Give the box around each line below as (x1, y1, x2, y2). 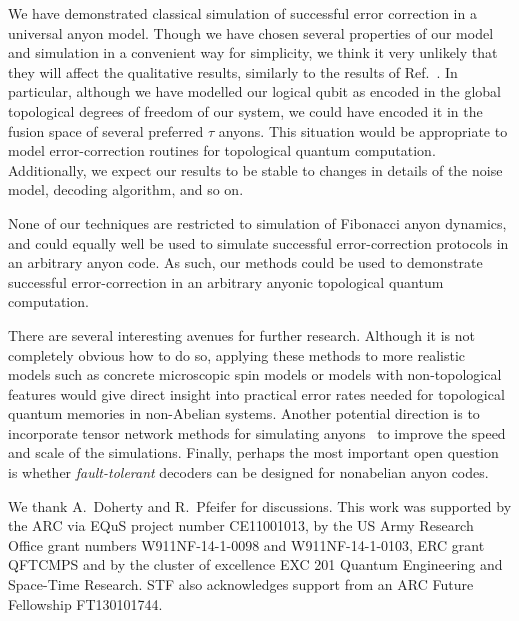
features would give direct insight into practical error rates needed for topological (8, 383, 505, 404)
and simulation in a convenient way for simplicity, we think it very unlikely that (8, 42, 498, 63)
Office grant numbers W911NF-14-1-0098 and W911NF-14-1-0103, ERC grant (8, 534, 485, 555)
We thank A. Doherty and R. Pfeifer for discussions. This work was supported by (8, 495, 512, 516)
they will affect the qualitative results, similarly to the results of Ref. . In (8, 61, 458, 82)
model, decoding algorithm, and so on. (8, 179, 244, 200)
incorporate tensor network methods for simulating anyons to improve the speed (8, 422, 506, 443)
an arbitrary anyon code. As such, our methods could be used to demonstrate (8, 252, 483, 273)
